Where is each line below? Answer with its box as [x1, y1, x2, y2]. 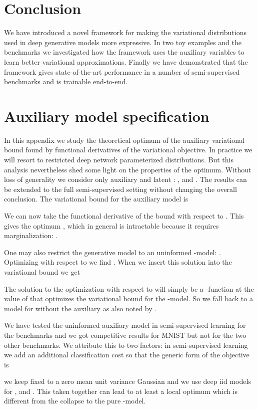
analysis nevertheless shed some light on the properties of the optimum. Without [4, 164, 251, 174]
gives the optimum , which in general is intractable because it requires [4, 220, 219, 231]
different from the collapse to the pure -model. [4, 395, 146, 406]
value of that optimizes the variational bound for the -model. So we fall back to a [4, 293, 253, 304]
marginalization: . [4, 230, 58, 241]
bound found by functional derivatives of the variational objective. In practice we [4, 144, 252, 155]
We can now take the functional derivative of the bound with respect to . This [4, 210, 244, 221]
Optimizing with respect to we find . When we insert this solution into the [4, 257, 232, 267]
